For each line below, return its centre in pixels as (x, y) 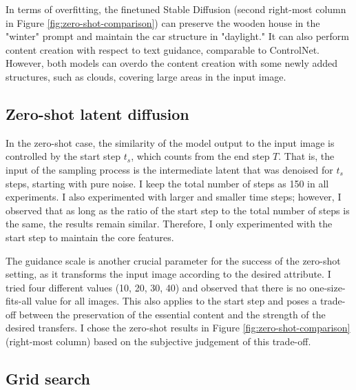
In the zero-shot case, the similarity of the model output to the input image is (170, 142)
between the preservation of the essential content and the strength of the (172, 314)
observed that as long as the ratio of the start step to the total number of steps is (178, 210)
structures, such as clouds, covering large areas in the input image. (146, 76)
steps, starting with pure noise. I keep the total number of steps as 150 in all (167, 183)
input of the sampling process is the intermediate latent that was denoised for (169, 169)
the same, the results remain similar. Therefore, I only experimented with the (169, 224)
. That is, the (306, 156)
